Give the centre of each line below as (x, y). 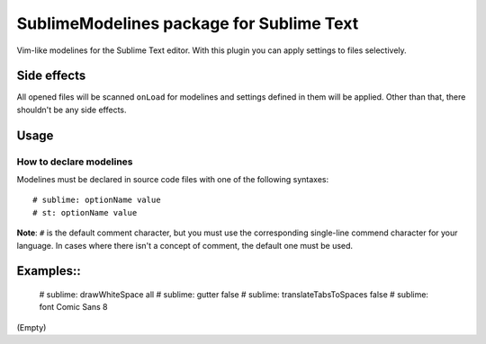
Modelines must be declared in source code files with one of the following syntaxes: (173, 179)
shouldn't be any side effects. (72, 110)
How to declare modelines (75, 162)
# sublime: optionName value (97, 200)
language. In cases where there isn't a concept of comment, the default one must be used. (185, 245)
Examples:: (49, 271)
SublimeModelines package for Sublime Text (188, 23)
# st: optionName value (85, 212)
